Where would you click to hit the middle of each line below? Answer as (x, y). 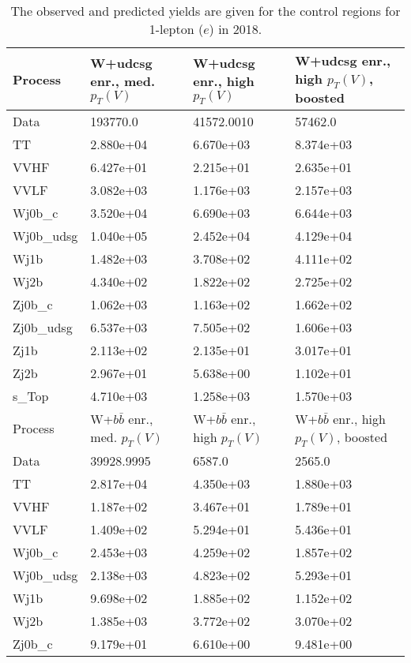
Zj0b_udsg (43, 328)
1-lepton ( (176, 29)
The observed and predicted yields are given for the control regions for (205, 11)
